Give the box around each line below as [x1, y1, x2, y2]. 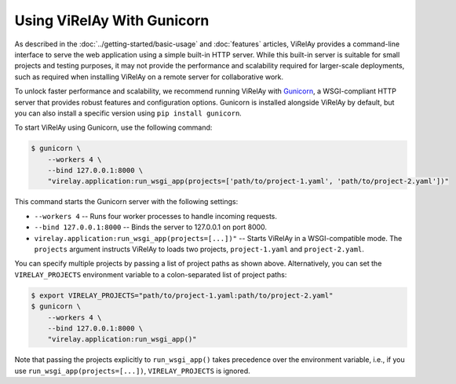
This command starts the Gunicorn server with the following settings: [14, 197, 239, 207]
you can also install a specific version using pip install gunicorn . [14, 108, 243, 118]
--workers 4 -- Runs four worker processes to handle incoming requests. [34, 211, 278, 221]
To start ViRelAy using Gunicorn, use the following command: [14, 123, 213, 133]
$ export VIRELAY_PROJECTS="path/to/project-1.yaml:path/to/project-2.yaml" [31, 291, 334, 300]
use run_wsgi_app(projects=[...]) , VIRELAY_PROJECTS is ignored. [14, 366, 250, 375]
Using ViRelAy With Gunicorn [14, 12, 210, 29]
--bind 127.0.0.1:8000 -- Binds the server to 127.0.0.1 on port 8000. [34, 222, 267, 232]
